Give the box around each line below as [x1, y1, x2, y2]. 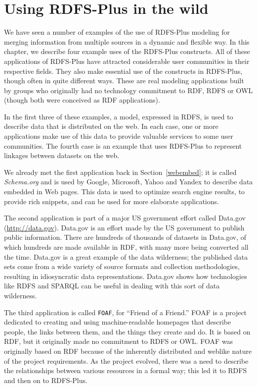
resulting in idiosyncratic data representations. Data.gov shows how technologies [4, 271, 247, 281]
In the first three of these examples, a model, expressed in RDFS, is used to [4, 111, 233, 121]
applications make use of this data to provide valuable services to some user [4, 131, 233, 141]
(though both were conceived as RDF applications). [4, 95, 160, 105]
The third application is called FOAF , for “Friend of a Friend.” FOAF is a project [4, 307, 247, 317]
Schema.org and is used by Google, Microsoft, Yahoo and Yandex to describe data [4, 176, 253, 187]
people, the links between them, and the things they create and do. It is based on [4, 326, 251, 336]
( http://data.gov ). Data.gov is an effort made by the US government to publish [4, 222, 245, 232]
